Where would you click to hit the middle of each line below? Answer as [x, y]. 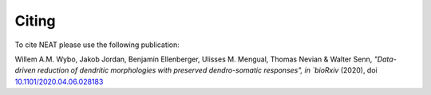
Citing [35, 21]
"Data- [385, 59]
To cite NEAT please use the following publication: [97, 45]
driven [25, 70]
